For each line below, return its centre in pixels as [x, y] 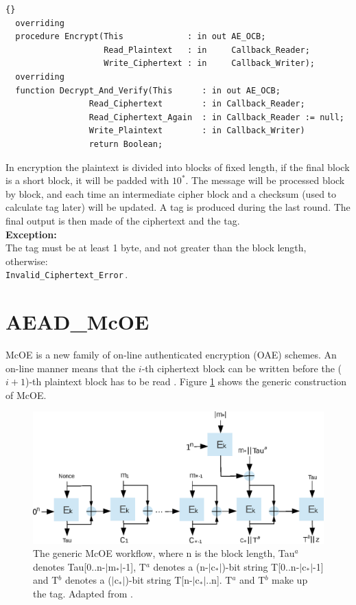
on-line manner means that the [71, 368]
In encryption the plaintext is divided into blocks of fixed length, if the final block [178, 167]
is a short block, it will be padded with [87, 180]
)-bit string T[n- [159, 580]
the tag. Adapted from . [83, 593]
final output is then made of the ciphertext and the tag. [123, 220]
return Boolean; [126, 144]
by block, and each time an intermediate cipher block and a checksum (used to [171, 193]
